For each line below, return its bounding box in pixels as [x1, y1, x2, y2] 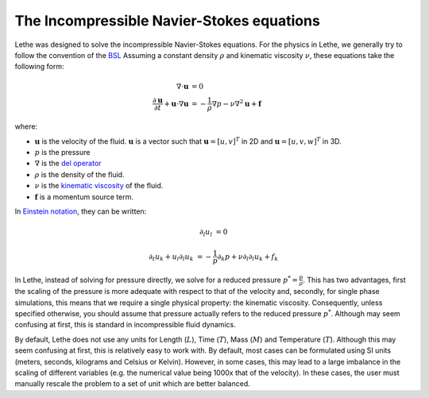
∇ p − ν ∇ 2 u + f [211, 98, 262, 108]
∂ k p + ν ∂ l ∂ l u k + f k [217, 252, 279, 263]
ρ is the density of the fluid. [34, 169, 125, 179]
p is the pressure [34, 148, 91, 157]
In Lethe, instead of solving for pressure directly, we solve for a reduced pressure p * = [14, 274, 298, 284]
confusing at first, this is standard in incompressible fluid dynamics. [14, 320, 236, 330]
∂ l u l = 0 [199, 227, 228, 238]
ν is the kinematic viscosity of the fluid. [34, 181, 164, 191]
